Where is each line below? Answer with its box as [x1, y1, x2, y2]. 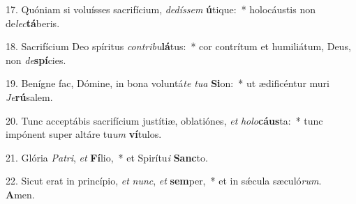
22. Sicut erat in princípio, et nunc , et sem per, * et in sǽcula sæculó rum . [6, 173, 322, 188]
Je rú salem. [6, 89, 53, 104]
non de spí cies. [6, 52, 66, 67]
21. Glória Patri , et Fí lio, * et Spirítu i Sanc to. [6, 150, 208, 164]
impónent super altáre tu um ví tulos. [6, 127, 162, 141]
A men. [6, 187, 35, 201]
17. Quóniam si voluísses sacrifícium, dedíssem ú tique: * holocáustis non [6, 2, 316, 16]
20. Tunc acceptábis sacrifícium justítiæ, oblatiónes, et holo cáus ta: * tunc [6, 113, 323, 127]
